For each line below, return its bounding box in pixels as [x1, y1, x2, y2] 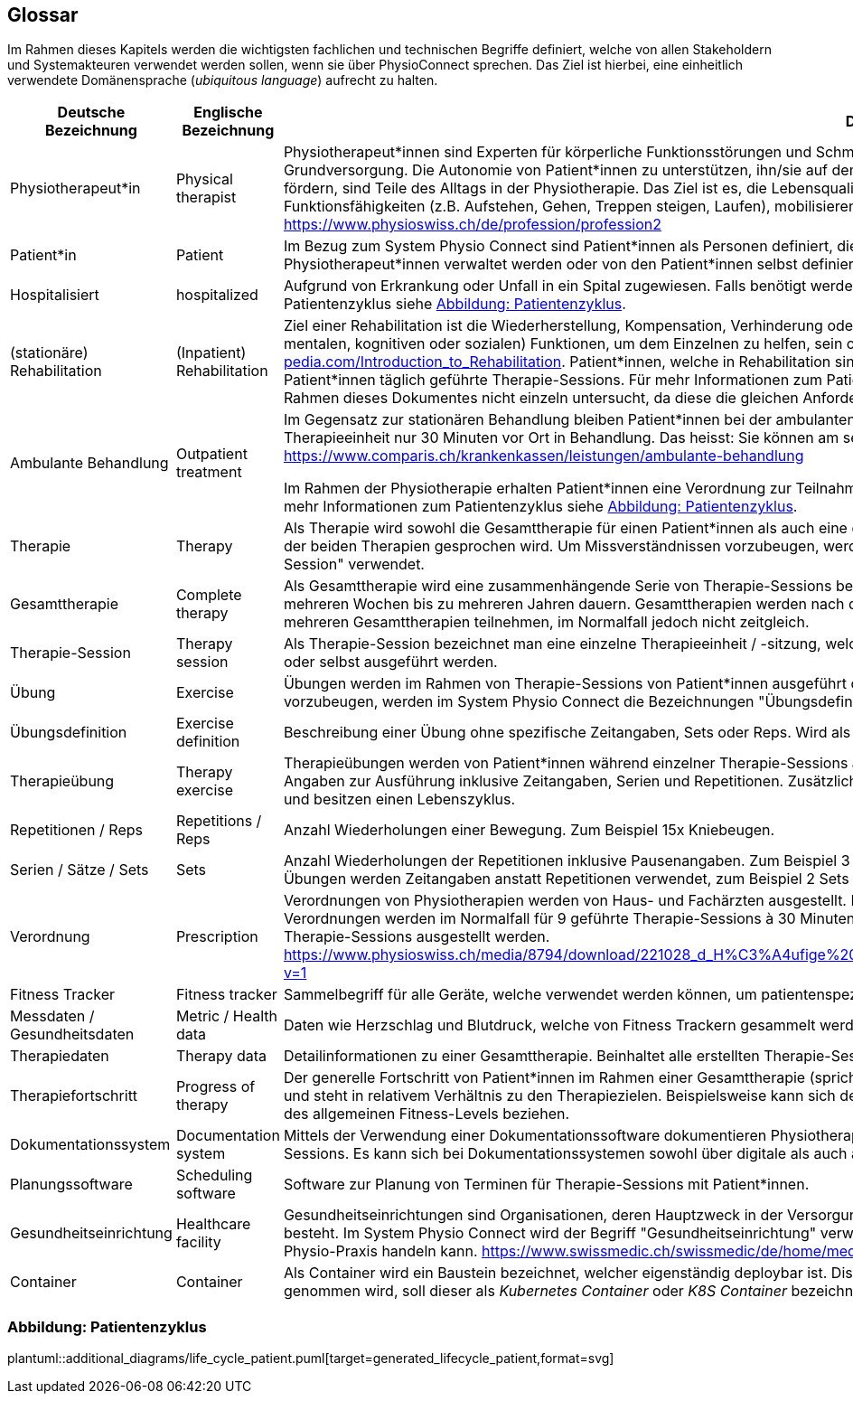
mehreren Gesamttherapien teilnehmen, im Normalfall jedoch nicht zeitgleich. [283, 613, 810, 632]
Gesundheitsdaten [10, 1025, 135, 1044]
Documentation [175, 1126, 280, 1145]
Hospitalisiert [10, 286, 99, 305]
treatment [175, 463, 242, 482]
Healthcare [175, 1215, 251, 1234]
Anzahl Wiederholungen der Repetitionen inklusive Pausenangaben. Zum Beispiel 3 [283, 851, 850, 870]
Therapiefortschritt [10, 1086, 138, 1105]
